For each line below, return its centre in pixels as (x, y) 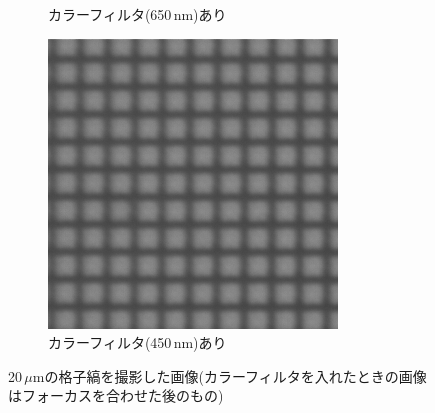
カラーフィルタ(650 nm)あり (137, 14)
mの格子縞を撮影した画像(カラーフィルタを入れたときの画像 (229, 375)
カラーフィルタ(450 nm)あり (137, 342)
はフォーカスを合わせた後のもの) (116, 395)
